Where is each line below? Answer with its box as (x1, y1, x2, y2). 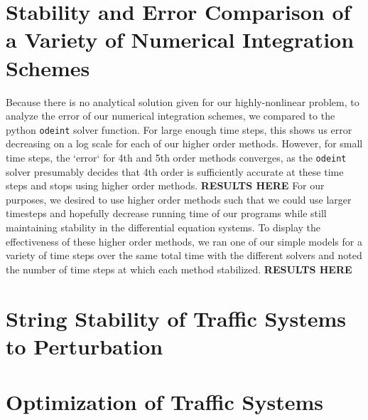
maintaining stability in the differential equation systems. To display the (6, 219, 321, 234)
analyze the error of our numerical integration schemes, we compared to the (6, 108, 335, 123)
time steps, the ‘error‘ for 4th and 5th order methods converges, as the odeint (6, 149, 347, 164)
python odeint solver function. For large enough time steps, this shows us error (6, 122, 352, 137)
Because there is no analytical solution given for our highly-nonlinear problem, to (6, 94, 359, 109)
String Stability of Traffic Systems (6, 303, 346, 332)
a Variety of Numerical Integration (6, 25, 355, 54)
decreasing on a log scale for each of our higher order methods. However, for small (6, 136, 363, 151)
